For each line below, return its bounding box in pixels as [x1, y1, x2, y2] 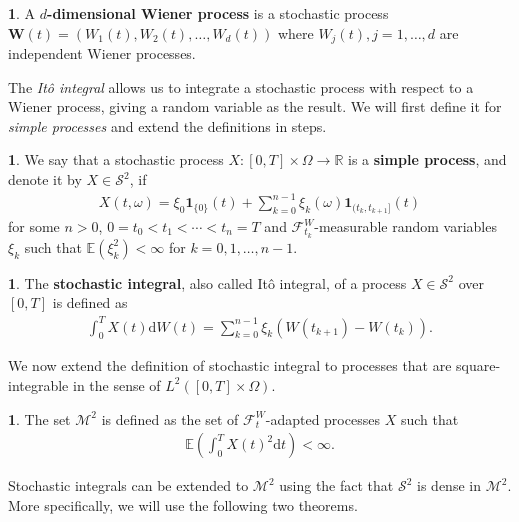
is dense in [417, 475, 481, 496]
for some [8, 216, 60, 236]
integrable [8, 374, 69, 395]
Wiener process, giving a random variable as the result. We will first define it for [8, 96, 502, 117]
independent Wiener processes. [8, 43, 196, 64]
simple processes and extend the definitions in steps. [8, 115, 327, 136]
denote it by [8, 169, 82, 190]
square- [456, 355, 501, 376]
